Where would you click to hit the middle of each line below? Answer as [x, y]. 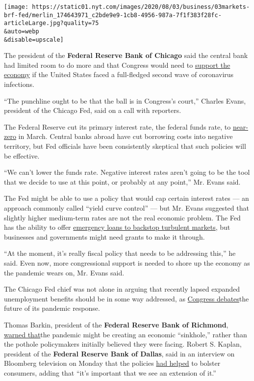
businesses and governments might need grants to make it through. [104, 236]
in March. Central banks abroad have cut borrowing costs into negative [126, 136]
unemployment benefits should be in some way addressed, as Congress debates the [127, 298]
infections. [19, 84]
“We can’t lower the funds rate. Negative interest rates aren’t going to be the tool [127, 172]
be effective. [22, 155]
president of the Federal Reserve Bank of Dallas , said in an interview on [119, 353]
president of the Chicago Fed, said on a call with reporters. [93, 110]
